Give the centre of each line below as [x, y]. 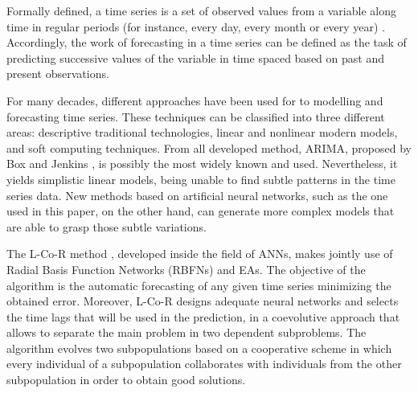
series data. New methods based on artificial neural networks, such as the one [197, 195]
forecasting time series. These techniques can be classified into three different [196, 116]
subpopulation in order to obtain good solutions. [126, 380]
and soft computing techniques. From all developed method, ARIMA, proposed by [209, 147]
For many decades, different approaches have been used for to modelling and [195, 100]
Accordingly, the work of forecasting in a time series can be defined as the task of [207, 42]
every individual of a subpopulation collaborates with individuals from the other [204, 364]
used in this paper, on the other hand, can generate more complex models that [201, 211]
